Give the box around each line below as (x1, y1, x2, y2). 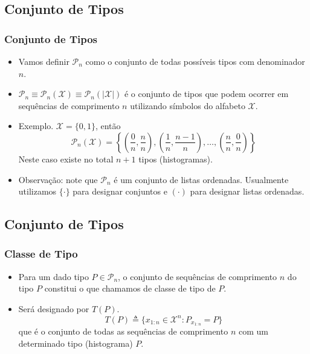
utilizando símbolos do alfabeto (130, 99, 245, 112)
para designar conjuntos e (73, 185, 167, 198)
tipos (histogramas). (138, 152, 213, 165)
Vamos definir (18, 55, 69, 67)
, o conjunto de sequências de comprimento (118, 270, 277, 282)
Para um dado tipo (18, 270, 89, 282)
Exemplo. (18, 119, 54, 132)
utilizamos (18, 185, 57, 198)
